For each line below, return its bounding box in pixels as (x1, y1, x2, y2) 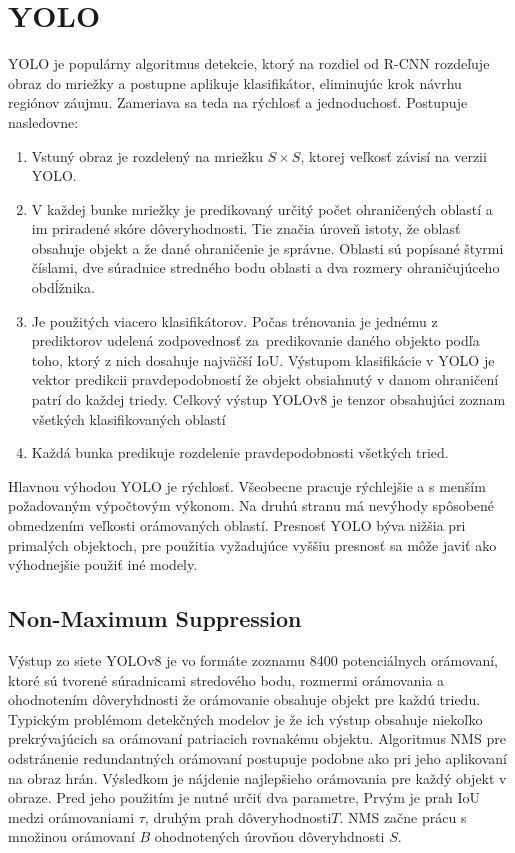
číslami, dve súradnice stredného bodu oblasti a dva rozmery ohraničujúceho (31, 257, 500, 278)
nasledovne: (8, 111, 79, 132)
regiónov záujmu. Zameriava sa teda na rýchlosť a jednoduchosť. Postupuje (8, 92, 468, 113)
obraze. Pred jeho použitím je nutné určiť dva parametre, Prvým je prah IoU (8, 787, 481, 808)
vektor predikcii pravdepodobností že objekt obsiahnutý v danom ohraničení (31, 369, 499, 390)
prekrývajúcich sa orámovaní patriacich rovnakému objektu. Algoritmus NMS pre (8, 728, 506, 749)
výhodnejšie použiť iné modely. (8, 554, 198, 575)
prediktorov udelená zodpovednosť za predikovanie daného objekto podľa (31, 330, 480, 351)
